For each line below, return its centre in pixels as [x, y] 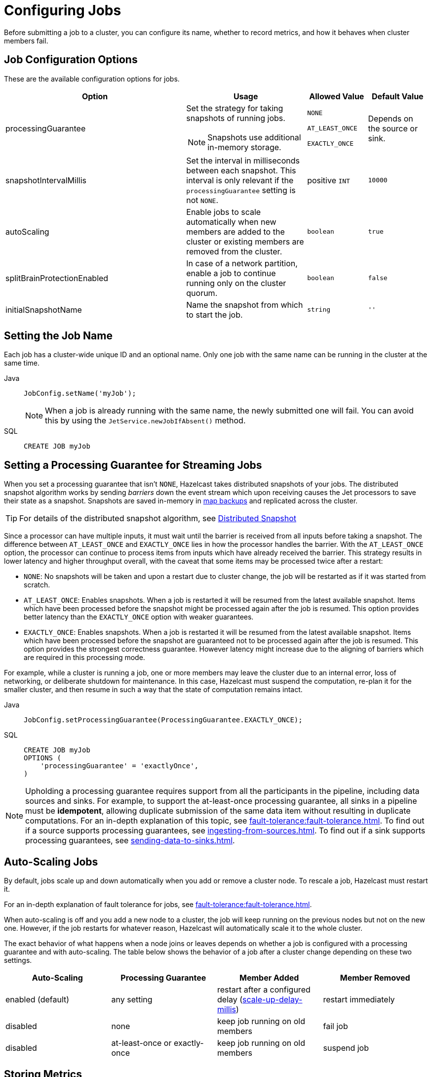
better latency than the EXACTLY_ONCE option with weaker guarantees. [139, 617]
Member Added [269, 978]
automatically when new [231, 222]
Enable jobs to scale [224, 212]
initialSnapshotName [44, 310]
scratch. [37, 585]
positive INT [329, 180]
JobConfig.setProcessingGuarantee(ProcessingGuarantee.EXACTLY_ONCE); [163, 720]
